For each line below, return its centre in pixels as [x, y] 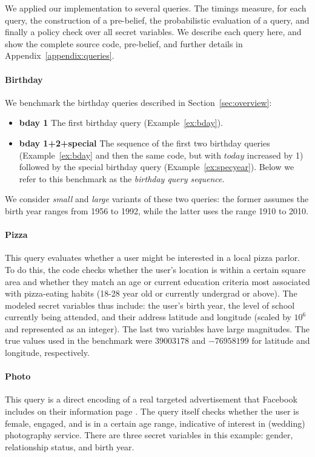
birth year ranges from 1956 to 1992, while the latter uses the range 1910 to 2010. [157, 210]
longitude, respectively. [47, 353]
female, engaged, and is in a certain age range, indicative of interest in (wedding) [155, 423]
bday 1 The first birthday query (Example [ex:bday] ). [121, 123]
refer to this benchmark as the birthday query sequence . [122, 178]
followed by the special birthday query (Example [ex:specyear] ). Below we [157, 167]
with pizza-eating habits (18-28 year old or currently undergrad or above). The [151, 293]
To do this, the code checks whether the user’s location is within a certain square [155, 269]
